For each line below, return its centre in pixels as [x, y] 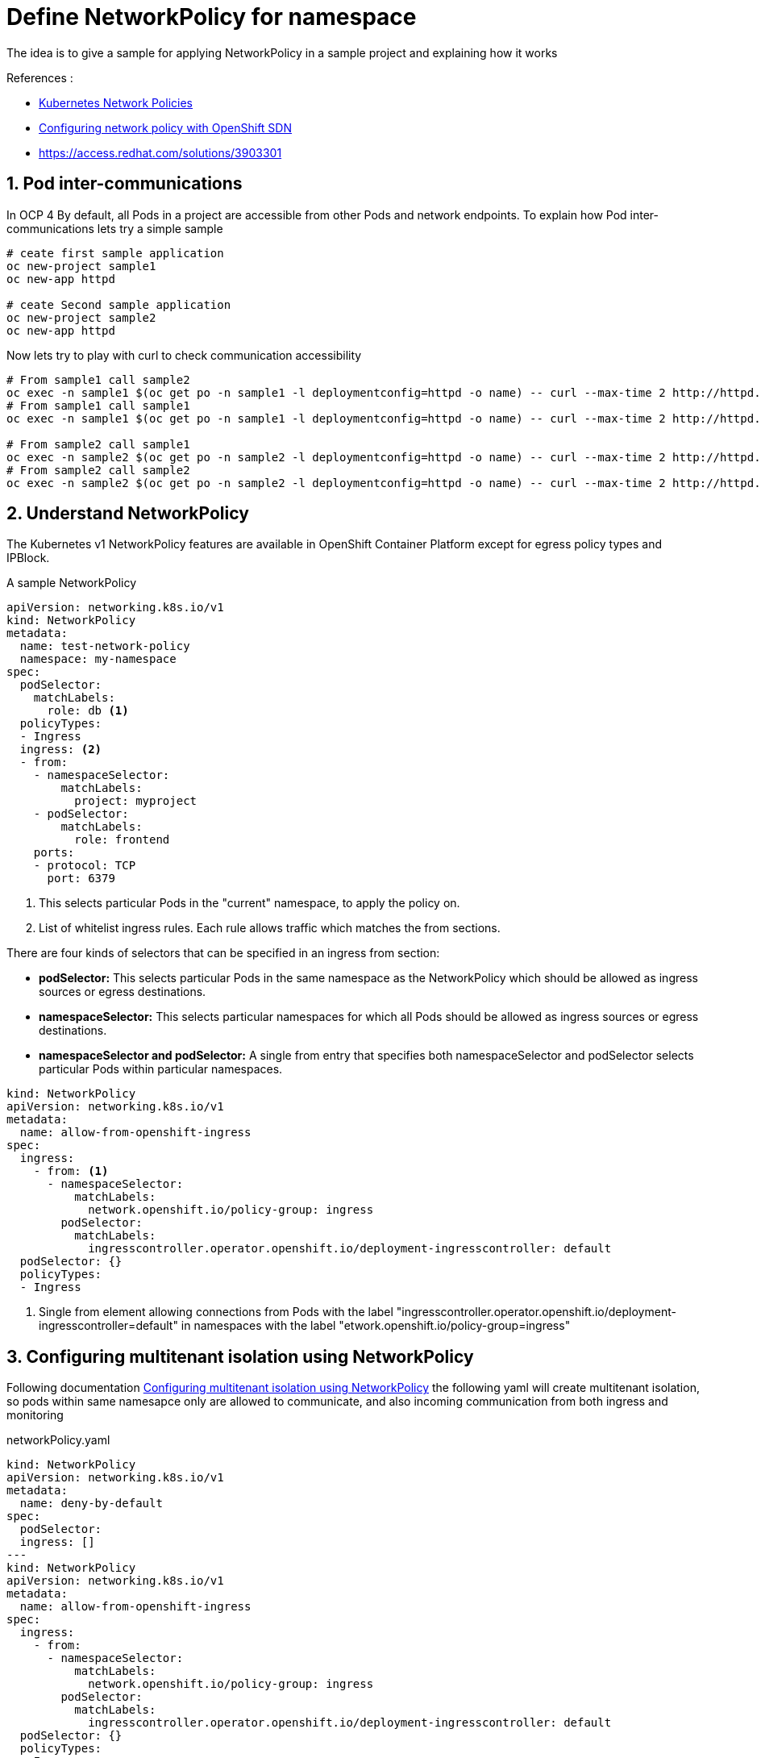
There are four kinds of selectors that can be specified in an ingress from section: [223, 953]
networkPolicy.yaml [58, 1440]
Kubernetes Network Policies [116, 102]
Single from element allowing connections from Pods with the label [216, 1312]
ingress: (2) [61, 750]
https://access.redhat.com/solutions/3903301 [160, 152]
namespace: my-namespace [98, 659]
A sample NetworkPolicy [72, 583]
